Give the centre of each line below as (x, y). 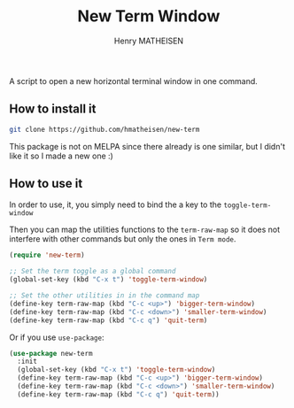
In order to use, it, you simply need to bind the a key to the (116, 204)
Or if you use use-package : (57, 337)
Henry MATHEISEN (149, 41)
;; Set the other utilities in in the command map (104, 296)
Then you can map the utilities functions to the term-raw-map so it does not (145, 230)
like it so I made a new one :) (61, 156)
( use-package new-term (51, 353)
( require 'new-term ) (47, 255)
